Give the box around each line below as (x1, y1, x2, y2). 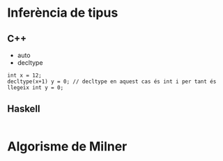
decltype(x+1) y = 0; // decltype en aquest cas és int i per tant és (7, 78, 217, 85)
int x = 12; (7, 72, 42, 79)
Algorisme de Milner (7, 139, 128, 154)
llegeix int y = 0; (7, 84, 64, 91)
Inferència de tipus (7, 5, 118, 21)
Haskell (7, 103, 40, 115)
